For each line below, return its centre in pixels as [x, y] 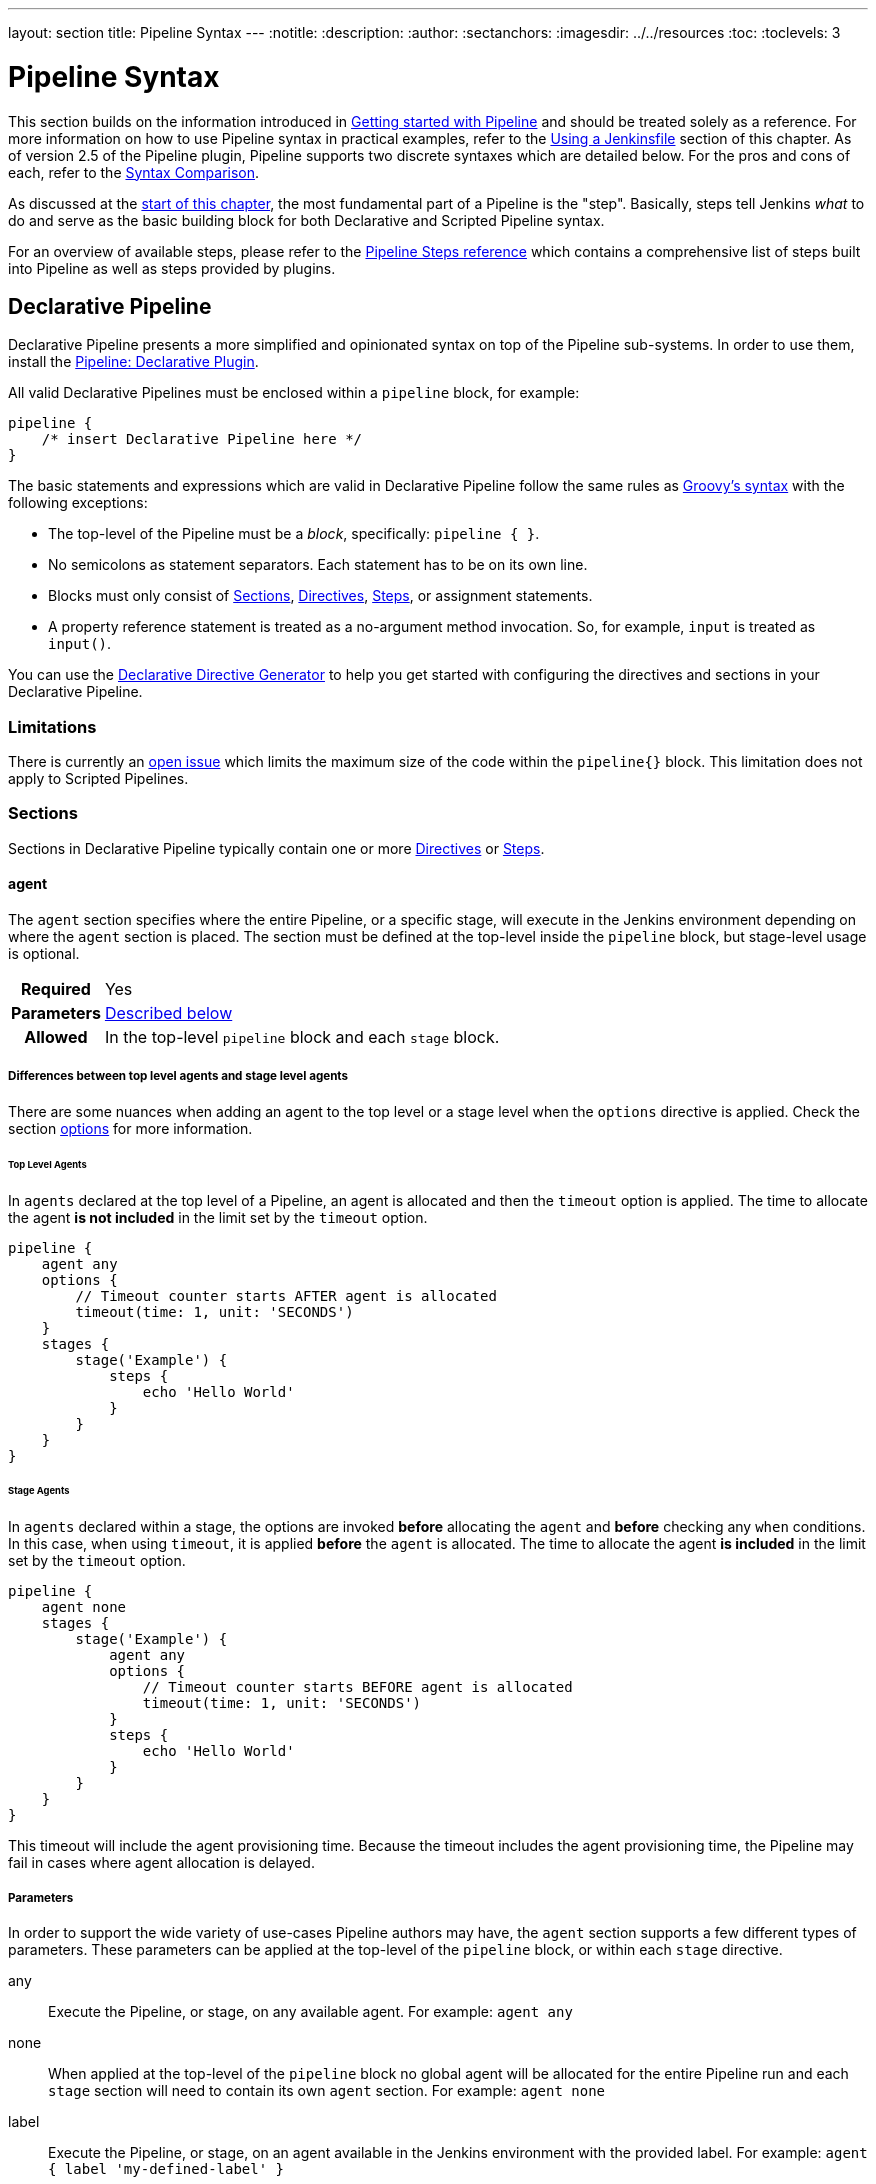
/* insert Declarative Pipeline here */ [202, 439]
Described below [168, 1013]
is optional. [44, 954]
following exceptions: [78, 503]
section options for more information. [130, 1128]
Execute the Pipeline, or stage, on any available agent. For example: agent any [310, 2011]
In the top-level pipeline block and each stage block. [302, 1037]
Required [55, 989]
